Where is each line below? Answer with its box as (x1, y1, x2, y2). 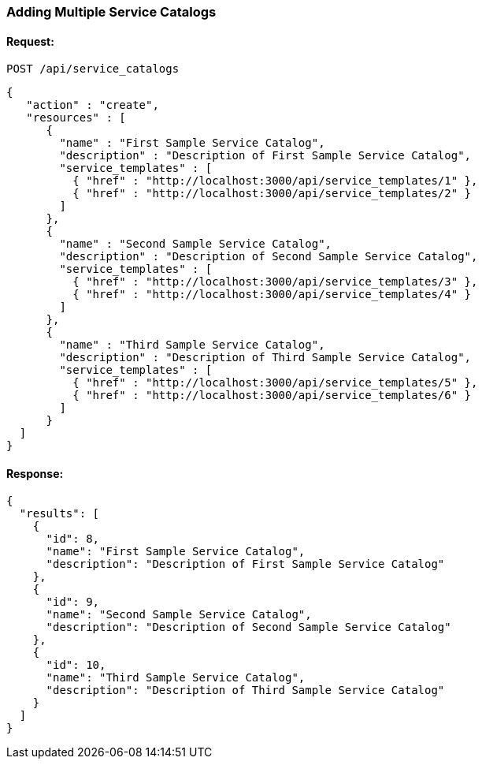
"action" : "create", (26, 99, 159, 112)
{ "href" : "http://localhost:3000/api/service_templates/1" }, (72, 174, 478, 188)
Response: (6, 466, 64, 480)
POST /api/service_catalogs (6, 62, 180, 76)
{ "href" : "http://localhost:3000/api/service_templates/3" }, (72, 275, 478, 289)
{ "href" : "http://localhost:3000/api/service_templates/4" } (72, 288, 472, 301)
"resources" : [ (26, 111, 126, 125)
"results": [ (19, 507, 100, 521)
